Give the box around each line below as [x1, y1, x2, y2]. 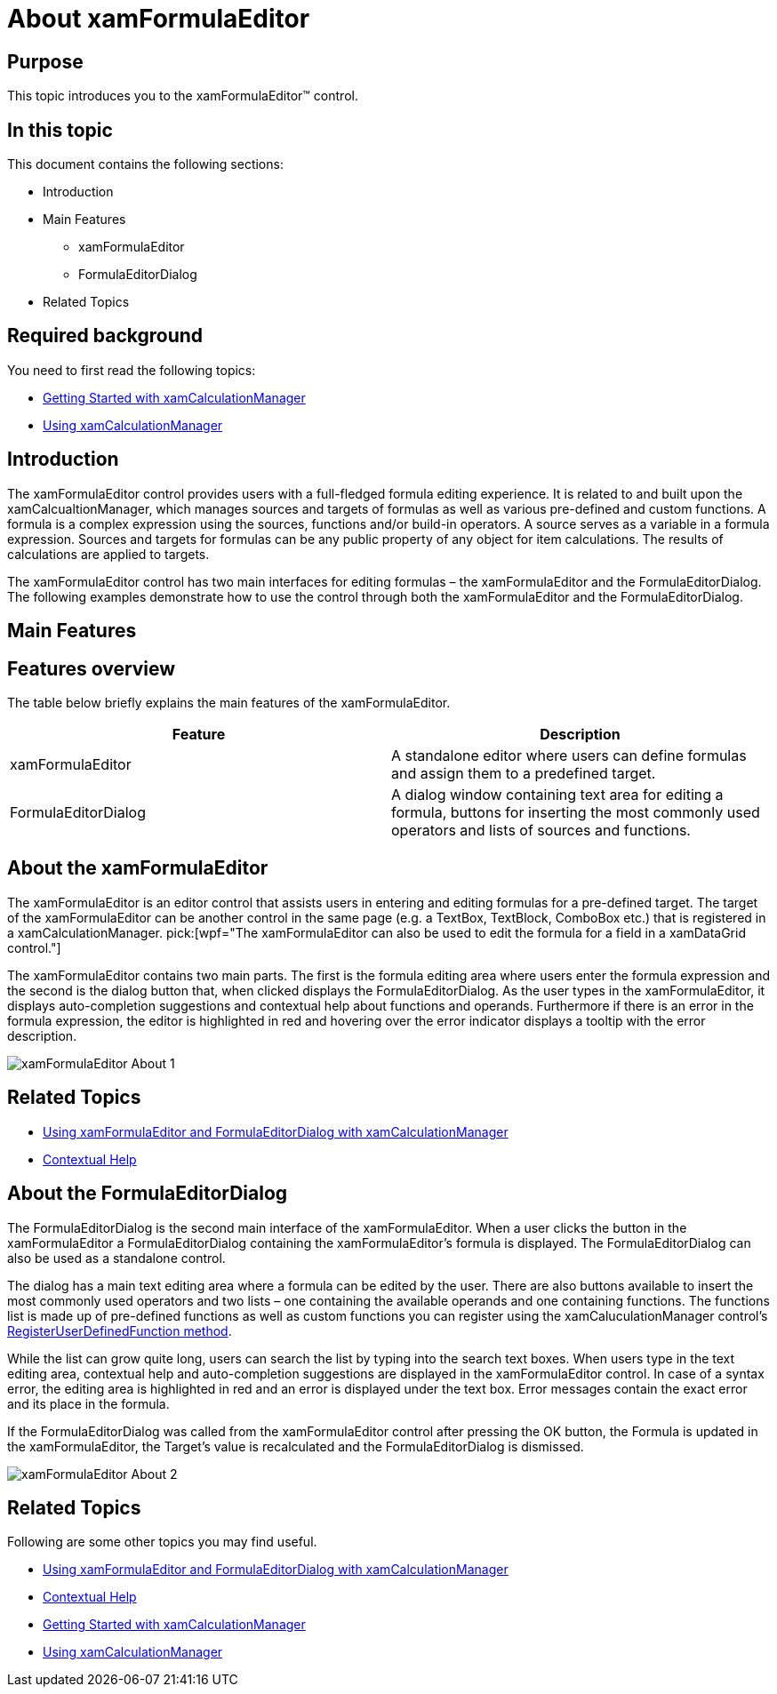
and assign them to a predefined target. [391, 763, 656, 782]
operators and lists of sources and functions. [391, 820, 691, 839]
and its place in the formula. [7, 1395, 170, 1411]
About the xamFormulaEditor [7, 857, 268, 880]
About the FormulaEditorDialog [7, 1182, 288, 1205]
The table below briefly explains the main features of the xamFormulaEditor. [7, 694, 451, 710]
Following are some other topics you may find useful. [7, 1534, 317, 1550]
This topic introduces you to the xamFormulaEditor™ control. [7, 88, 358, 104]
